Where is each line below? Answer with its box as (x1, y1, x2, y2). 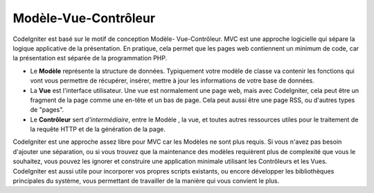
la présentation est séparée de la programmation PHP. (12, 54, 168, 62)
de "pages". (30, 106, 64, 114)
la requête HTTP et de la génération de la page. (30, 125, 166, 133)
